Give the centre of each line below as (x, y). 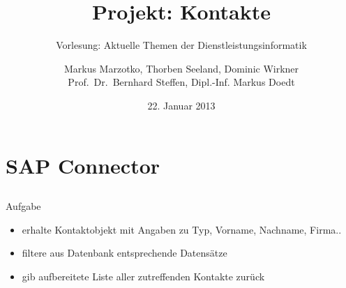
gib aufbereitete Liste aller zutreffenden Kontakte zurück (143, 276)
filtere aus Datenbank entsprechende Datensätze (125, 253)
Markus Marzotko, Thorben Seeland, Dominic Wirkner (181, 68)
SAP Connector (83, 165)
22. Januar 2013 (181, 105)
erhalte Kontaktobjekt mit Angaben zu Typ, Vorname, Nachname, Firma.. (182, 229)
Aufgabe (23, 206)
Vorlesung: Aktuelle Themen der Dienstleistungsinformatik (181, 45)
